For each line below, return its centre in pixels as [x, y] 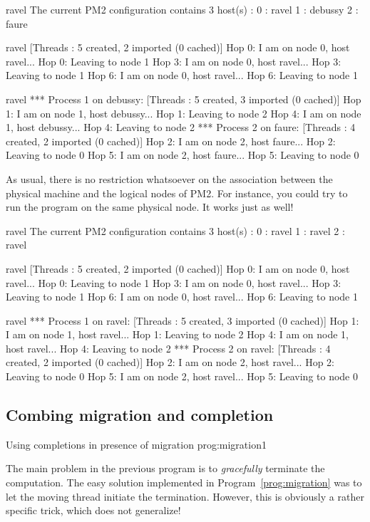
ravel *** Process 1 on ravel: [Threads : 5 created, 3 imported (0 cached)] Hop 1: [183, 320]
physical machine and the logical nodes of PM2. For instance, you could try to [177, 193]
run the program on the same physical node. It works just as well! [150, 207]
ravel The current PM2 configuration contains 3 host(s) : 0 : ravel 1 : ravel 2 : [175, 230]
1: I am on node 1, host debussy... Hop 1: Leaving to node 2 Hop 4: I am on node [184, 113]
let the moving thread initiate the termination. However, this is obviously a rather [185, 496]
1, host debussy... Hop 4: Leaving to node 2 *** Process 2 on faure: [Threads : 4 [181, 127]
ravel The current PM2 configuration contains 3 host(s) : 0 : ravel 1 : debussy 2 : [182, 9]
